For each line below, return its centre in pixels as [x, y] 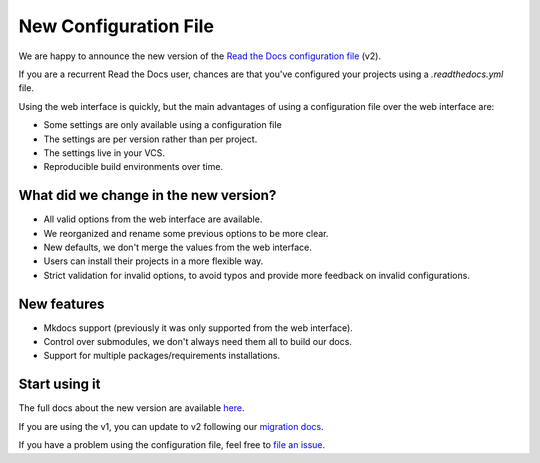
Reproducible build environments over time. [133, 167]
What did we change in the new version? [147, 195]
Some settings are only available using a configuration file [162, 125]
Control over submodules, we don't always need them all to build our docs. [197, 342]
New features [61, 303]
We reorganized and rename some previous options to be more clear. [186, 233]
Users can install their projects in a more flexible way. [153, 261]
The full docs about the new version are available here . [131, 408]
